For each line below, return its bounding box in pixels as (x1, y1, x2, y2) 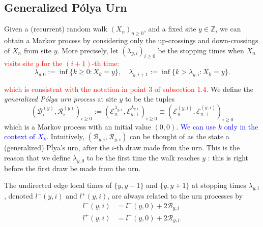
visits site (4, 58, 34, 69)
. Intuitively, (46, 131, 84, 142)
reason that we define (4, 152, 71, 163)
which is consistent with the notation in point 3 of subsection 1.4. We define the (4, 83, 253, 94)
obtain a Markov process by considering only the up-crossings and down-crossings (4, 35, 258, 45)
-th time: (92, 58, 120, 69)
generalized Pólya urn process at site (4, 93, 117, 104)
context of (4, 131, 36, 142)
